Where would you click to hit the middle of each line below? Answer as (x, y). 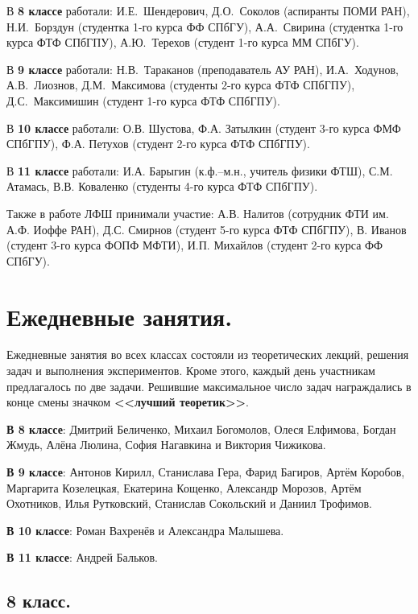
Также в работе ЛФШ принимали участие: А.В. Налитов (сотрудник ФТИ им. (198, 213)
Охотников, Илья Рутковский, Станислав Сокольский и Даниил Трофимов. (190, 503)
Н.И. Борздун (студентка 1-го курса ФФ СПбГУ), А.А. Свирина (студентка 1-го (205, 26)
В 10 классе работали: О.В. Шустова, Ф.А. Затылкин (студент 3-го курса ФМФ (204, 128)
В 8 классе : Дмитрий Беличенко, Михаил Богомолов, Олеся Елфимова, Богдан (201, 429)
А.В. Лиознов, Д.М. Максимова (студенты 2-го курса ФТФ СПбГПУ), (181, 85)
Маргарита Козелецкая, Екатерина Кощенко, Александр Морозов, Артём (184, 487)
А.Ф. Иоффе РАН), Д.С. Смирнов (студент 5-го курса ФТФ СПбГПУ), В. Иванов (207, 229)
